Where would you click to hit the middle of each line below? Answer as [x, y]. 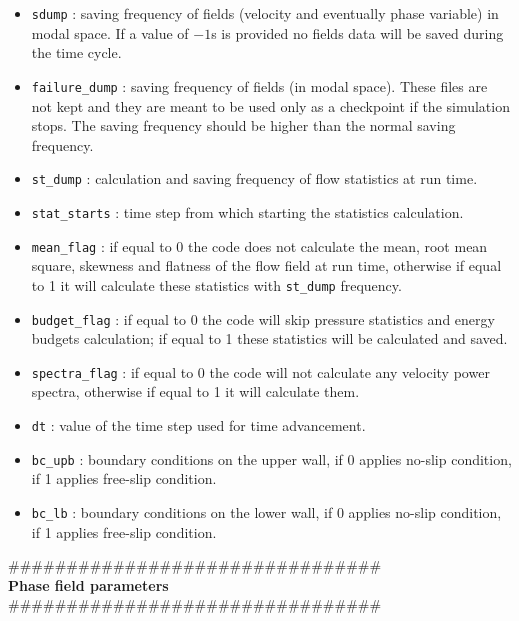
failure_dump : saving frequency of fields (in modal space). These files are [259, 85]
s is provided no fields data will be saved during [357, 32]
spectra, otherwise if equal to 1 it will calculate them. [195, 391]
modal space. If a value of [110, 32]
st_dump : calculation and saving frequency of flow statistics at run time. [254, 178]
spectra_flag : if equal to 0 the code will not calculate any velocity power [260, 371]
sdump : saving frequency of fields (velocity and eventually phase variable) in [265, 13]
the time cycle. [76, 52]
